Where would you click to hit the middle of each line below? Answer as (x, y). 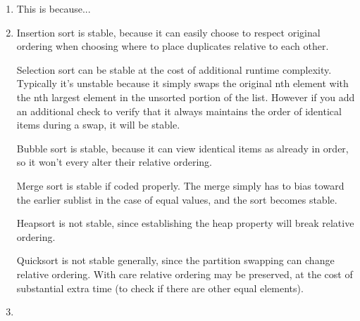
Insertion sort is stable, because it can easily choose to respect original (168, 32)
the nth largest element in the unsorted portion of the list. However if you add (186, 97)
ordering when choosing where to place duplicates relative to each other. (173, 46)
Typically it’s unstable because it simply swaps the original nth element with (182, 83)
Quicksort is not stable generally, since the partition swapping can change (175, 260)
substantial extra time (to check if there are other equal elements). (160, 288)
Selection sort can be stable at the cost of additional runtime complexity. (174, 69)
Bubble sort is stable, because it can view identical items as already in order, (182, 148)
